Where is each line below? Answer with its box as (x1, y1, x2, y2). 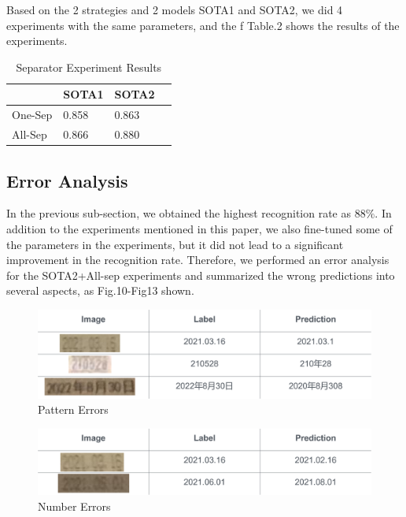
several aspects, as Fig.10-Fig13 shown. (6, 282, 194, 299)
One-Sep (12, 106, 53, 123)
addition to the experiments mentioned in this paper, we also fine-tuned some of (6, 220, 393, 236)
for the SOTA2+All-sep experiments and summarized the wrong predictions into (6, 266, 395, 283)
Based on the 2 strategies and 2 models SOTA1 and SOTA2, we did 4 (6, 2, 343, 17)
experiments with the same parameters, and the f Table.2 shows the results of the (6, 17, 400, 33)
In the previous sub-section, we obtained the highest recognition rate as (6, 205, 351, 221)
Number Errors (38, 497, 111, 514)
